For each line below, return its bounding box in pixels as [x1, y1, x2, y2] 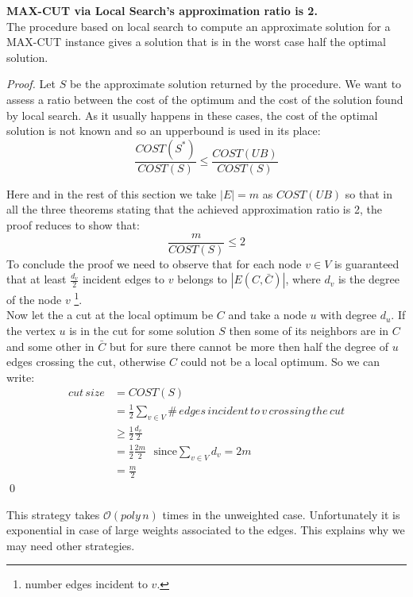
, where [285, 271, 321, 287]
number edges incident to [25, 576, 148, 592]
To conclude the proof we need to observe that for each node [6, 255, 302, 272]
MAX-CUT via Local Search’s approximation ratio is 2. [6, 2, 318, 18]
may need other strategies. [6, 537, 135, 553]
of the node [6, 291, 62, 307]
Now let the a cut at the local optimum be [6, 306, 214, 323]
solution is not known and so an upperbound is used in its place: [6, 122, 321, 139]
